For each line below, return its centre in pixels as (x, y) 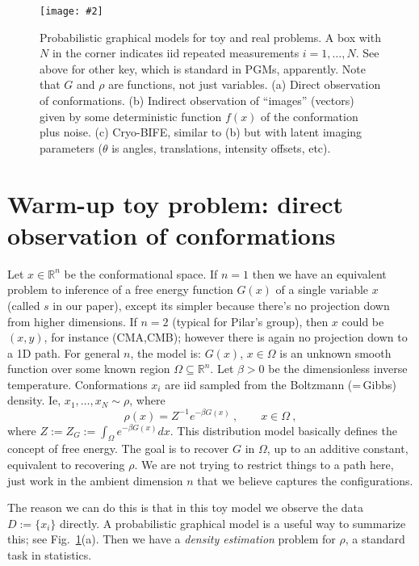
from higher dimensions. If (72, 321)
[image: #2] (71, 11)
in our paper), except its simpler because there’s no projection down (221, 305)
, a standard (375, 539)
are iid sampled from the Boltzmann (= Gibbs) (281, 384)
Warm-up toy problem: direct (176, 203)
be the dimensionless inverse (338, 369)
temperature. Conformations (78, 384)
